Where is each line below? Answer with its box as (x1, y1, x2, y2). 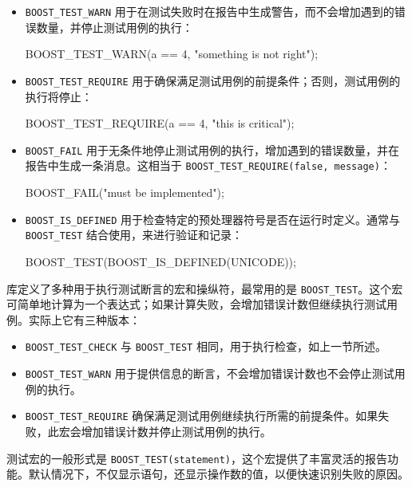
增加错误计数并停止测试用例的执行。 (81, 422, 271, 439)
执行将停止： (25, 88, 93, 104)
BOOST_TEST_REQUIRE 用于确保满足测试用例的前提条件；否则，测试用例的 (25, 72, 401, 88)
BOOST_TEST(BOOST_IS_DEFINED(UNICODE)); (25, 253, 296, 269)
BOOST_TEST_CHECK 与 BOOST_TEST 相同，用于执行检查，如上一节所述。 (25, 338, 386, 355)
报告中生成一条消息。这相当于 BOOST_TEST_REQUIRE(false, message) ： (25, 157, 391, 174)
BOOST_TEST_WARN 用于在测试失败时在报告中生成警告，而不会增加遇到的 (25, 3, 394, 19)
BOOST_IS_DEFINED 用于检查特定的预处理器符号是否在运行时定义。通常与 (25, 210, 401, 227)
